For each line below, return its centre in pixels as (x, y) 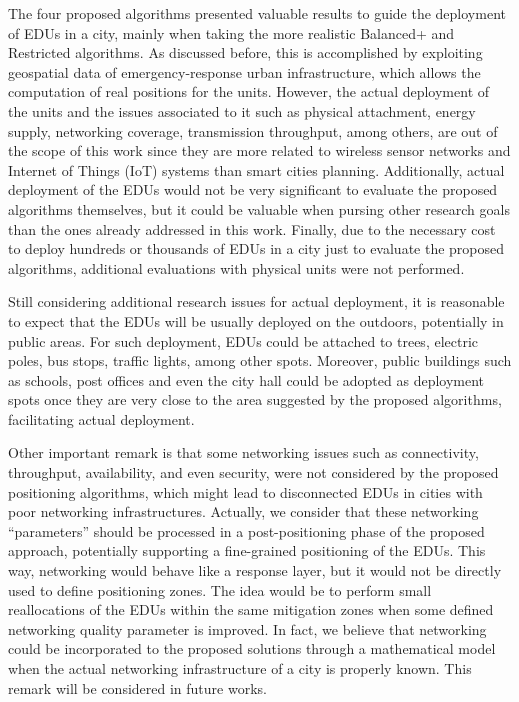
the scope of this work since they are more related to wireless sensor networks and (259, 150)
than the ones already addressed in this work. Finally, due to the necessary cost (252, 228)
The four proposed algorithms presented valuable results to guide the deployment (257, 13)
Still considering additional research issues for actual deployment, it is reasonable (256, 301)
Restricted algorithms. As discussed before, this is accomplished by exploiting (245, 52)
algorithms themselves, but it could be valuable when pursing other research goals (259, 208)
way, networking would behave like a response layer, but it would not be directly (255, 570)
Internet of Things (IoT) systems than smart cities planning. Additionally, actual (256, 169)
